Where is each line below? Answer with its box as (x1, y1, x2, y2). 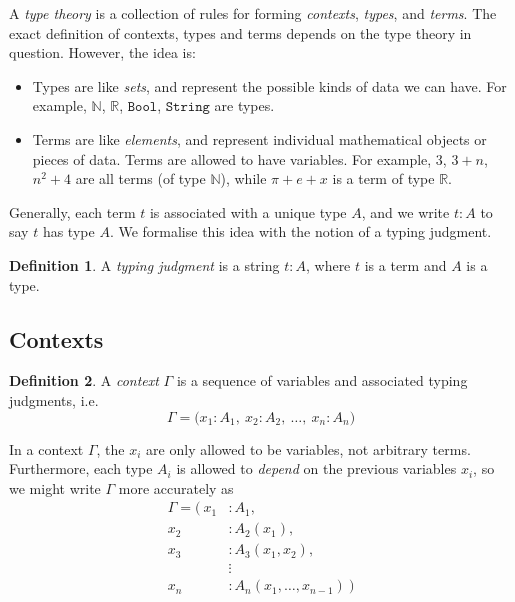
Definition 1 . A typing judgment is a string (9, 254, 280, 275)
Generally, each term (9, 201, 136, 222)
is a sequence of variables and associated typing (176, 370, 468, 391)
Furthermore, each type (9, 458, 153, 479)
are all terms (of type (75, 168, 206, 189)
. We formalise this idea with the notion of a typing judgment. (109, 221, 492, 242)
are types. (214, 95, 275, 116)
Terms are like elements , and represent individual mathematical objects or (32, 128, 487, 149)
